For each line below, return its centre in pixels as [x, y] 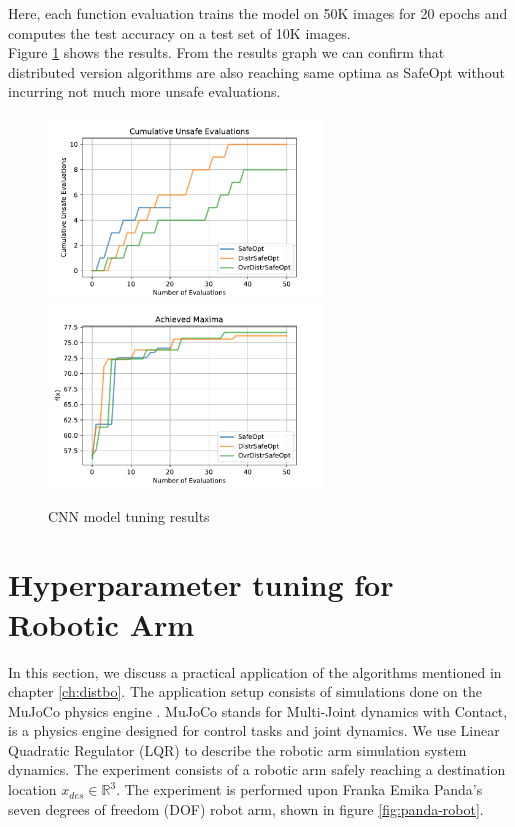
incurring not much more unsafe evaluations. [144, 91]
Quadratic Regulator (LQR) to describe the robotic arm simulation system [237, 749]
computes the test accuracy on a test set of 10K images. [179, 32]
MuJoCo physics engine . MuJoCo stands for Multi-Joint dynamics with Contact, [258, 710]
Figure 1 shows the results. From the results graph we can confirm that [226, 52]
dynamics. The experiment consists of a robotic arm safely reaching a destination [257, 769]
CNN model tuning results [129, 515]
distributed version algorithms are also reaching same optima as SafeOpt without [256, 71]
